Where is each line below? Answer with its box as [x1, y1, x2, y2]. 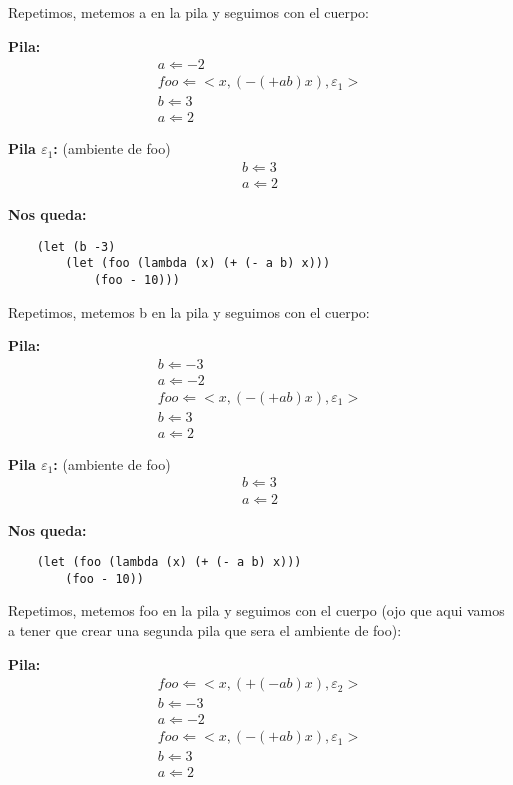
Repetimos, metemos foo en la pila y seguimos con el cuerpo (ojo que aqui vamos [8, 600, 505, 621]
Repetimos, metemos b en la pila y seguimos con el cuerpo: [8, 301, 370, 322]
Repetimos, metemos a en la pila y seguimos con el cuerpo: [8, 2, 369, 22]
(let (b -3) [36, 239, 116, 254]
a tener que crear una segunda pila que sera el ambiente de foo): [8, 620, 402, 641]
